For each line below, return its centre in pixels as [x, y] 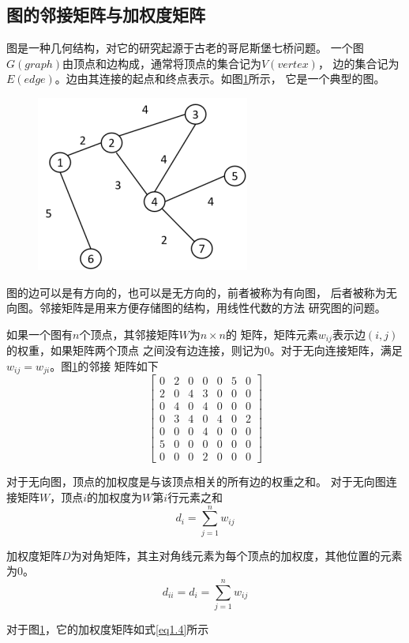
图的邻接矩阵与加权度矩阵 [106, 15]
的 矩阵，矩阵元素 [272, 334]
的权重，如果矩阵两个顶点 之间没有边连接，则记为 [135, 350]
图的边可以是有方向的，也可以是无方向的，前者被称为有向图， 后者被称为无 [202, 292]
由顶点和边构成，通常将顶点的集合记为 [162, 63]
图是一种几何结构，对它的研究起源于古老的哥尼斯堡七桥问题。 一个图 [185, 48]
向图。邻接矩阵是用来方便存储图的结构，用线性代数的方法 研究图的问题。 [196, 308]
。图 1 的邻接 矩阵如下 [104, 365]
